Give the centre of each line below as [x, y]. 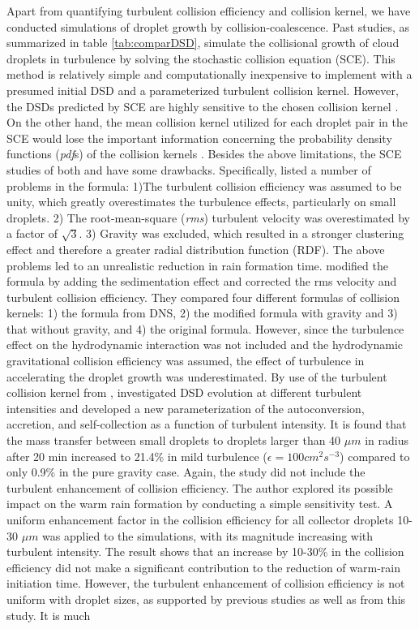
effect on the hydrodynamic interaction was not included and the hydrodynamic [205, 345]
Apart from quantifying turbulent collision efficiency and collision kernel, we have [209, 11]
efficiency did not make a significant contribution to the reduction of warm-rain [203, 567]
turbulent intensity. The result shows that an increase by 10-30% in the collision [205, 551]
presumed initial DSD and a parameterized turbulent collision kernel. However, [203, 90]
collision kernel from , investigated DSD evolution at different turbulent [184, 392]
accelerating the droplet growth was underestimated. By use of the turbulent [197, 376]
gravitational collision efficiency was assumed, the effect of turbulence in [186, 361]
